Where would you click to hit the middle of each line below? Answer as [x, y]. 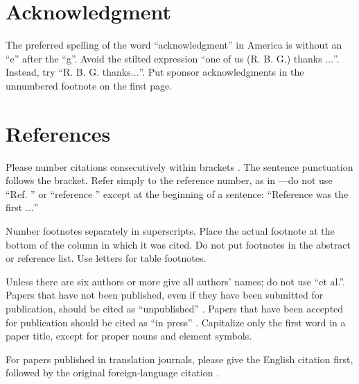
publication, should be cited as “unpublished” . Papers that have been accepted [175, 308]
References [58, 133]
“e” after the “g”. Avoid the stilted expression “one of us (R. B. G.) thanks [164, 58]
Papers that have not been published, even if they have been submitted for [165, 295]
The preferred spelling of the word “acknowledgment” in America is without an [174, 45]
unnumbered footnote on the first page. [89, 85]
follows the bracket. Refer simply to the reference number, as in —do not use [169, 180]
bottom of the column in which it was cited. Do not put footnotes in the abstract [178, 244]
